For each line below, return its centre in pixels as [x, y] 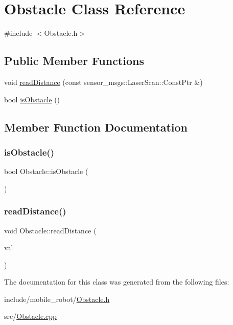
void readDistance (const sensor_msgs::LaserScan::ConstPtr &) [103, 82]
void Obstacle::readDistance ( [50, 230]
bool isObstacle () [32, 99]
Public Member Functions [74, 61]
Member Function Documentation [96, 127]
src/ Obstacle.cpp [30, 316]
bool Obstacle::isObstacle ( [46, 171]
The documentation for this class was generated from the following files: [117, 282]
